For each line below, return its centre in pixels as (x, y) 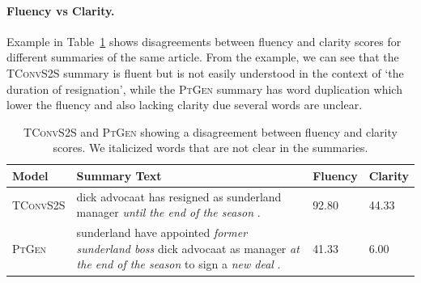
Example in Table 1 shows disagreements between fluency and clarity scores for (204, 41)
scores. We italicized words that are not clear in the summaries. (210, 148)
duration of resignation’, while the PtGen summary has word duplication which (204, 89)
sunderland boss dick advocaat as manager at (188, 248)
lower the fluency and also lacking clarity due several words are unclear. (185, 105)
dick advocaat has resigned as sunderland (179, 196)
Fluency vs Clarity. (61, 10)
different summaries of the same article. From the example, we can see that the (203, 57)
